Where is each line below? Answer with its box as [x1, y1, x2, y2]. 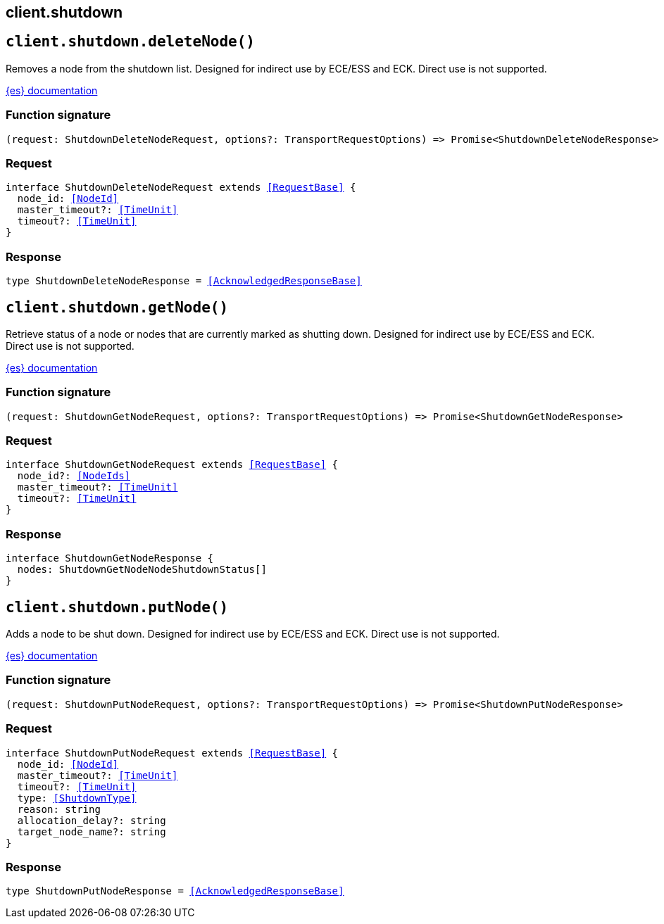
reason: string [17, 803, 101, 815]
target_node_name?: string [17, 825, 166, 837]
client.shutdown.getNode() [6, 298, 229, 316]
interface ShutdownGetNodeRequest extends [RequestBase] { [6, 459, 339, 471]
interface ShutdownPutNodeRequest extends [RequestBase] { [6, 747, 339, 759]
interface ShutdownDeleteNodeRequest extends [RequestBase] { [6, 182, 356, 194]
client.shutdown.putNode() [6, 598, 229, 616]
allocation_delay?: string [17, 814, 166, 826]
